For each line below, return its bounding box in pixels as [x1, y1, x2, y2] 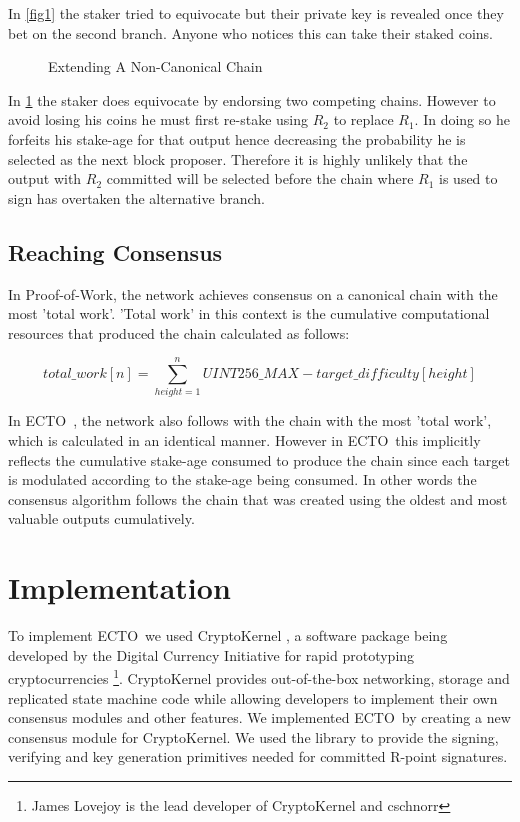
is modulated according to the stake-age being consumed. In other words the [8, 469, 477, 490]
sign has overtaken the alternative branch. [8, 187, 265, 208]
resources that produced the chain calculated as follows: [8, 322, 350, 343]
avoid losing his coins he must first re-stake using [8, 109, 309, 130]
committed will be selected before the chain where [106, 168, 414, 189]
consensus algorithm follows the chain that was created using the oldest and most [8, 488, 508, 509]
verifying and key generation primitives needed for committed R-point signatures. [8, 746, 508, 767]
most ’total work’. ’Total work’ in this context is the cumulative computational [8, 303, 490, 324]
